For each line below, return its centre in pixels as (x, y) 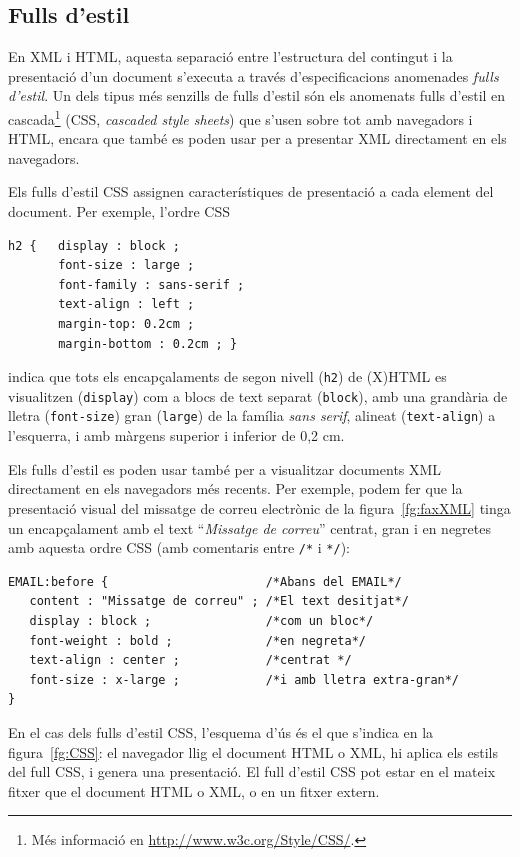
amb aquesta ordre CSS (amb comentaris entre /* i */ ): (179, 547)
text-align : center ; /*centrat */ (190, 660)
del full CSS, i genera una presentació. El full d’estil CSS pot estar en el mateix (252, 771)
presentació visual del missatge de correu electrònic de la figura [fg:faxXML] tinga (259, 507)
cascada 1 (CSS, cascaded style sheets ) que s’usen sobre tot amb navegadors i (240, 117)
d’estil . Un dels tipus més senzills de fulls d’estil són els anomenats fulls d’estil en (257, 95)
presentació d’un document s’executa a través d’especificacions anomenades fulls (253, 75)
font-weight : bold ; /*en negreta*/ (197, 640)
